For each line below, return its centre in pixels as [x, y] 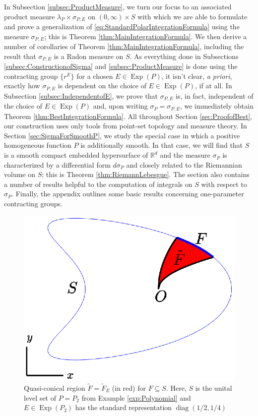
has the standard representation [124, 407]
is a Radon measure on [89, 56]
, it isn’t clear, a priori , [197, 76]
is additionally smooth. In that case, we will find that [162, 145]
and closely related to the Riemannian [184, 164]
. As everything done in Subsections [184, 56]
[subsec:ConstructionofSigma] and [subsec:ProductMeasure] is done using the [121, 66]
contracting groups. [33, 204]
